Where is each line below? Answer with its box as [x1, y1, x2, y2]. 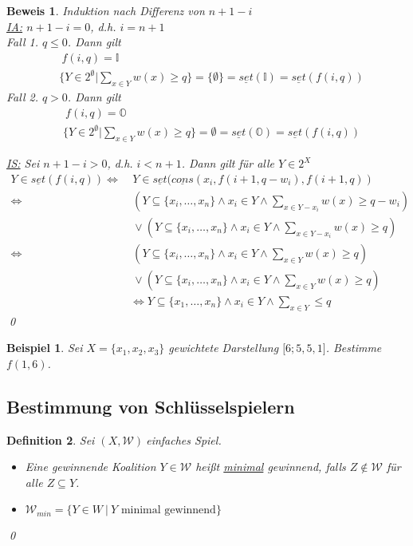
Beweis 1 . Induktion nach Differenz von [6, 2, 205, 18]
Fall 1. [6, 34, 38, 50]
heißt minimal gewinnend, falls [195, 458, 346, 475]
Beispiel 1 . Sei [6, 339, 83, 356]
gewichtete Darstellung [168, 339, 279, 356]
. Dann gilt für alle [181, 155, 274, 172]
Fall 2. [6, 89, 38, 105]
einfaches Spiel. [146, 431, 222, 448]
